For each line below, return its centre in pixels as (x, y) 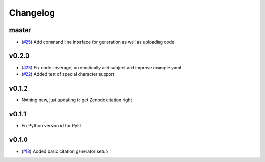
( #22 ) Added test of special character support (68, 74)
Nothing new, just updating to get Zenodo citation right (77, 100)
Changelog (32, 13)
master (20, 30)
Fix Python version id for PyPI (51, 126)
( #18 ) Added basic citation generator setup (65, 151)
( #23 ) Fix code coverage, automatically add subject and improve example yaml (101, 67)
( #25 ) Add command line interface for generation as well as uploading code (98, 42)
